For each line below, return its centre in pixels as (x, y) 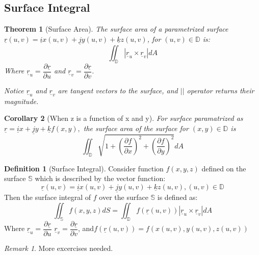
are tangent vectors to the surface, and (118, 90)
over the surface (124, 197)
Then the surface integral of (48, 197)
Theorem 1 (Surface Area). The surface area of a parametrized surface (116, 29)
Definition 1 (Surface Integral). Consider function (84, 168)
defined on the (224, 168)
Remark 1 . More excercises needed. (59, 248)
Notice (14, 90)
